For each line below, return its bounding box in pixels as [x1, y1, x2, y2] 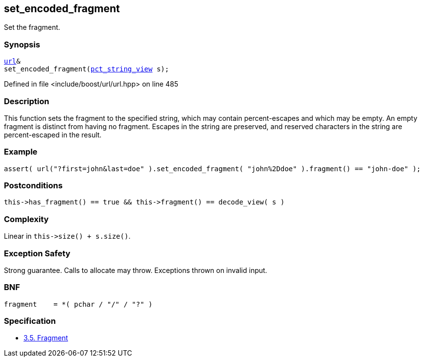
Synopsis [4, 39, 40, 49]
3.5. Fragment [23, 334, 68, 342]
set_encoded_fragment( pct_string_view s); [4, 65, 169, 73]
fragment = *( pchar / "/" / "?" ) [4, 300, 153, 308]
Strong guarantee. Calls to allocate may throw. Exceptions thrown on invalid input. [4, 266, 267, 274]
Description [4, 96, 49, 106]
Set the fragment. [4, 23, 60, 32]
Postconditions [4, 180, 63, 191]
